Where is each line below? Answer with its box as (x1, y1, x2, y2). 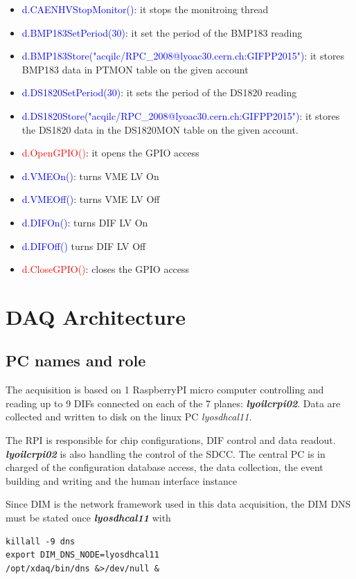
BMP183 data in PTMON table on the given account (21, 62, 249, 76)
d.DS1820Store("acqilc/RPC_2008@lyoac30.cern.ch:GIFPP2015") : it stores (21, 108, 340, 123)
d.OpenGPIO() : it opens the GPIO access (21, 145, 199, 160)
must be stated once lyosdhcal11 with (6, 510, 171, 525)
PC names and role (6, 350, 146, 371)
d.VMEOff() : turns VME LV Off (21, 192, 160, 206)
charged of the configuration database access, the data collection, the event (6, 460, 323, 474)
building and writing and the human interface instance (6, 473, 238, 488)
